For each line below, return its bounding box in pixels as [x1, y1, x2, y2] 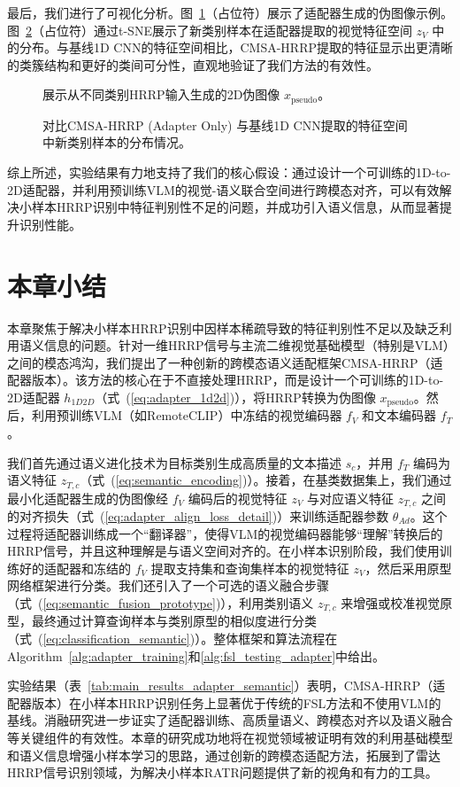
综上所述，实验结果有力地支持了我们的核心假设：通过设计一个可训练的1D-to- [7, 163, 451, 182]
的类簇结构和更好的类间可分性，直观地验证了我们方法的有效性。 [7, 55, 379, 74]
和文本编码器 [362, 406, 437, 425]
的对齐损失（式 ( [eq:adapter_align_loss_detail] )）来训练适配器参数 [7, 507, 389, 526]
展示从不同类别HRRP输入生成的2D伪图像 [42, 85, 280, 104]
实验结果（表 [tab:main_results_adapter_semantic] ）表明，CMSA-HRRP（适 [7, 676, 446, 695]
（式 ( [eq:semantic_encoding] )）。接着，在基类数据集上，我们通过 [80, 471, 452, 489]
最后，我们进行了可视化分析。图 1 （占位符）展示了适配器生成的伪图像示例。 [7, 4, 453, 21]
